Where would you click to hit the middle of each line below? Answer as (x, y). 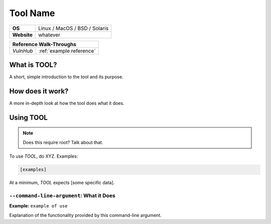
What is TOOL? (33, 65)
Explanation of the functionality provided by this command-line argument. (85, 215)
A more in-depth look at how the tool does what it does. (67, 103)
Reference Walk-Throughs (44, 44)
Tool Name (32, 13)
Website (22, 35)
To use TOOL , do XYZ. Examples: (44, 156)
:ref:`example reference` (67, 51)
